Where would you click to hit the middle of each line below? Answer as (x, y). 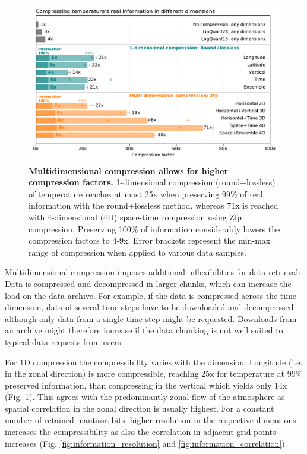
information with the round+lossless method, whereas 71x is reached (153, 205)
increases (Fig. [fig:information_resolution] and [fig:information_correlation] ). (146, 443)
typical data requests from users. (64, 341)
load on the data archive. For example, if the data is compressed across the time (151, 295)
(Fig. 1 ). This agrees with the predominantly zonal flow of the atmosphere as (145, 397)
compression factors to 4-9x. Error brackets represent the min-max (150, 240)
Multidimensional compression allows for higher (129, 170)
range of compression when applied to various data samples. (137, 252)
